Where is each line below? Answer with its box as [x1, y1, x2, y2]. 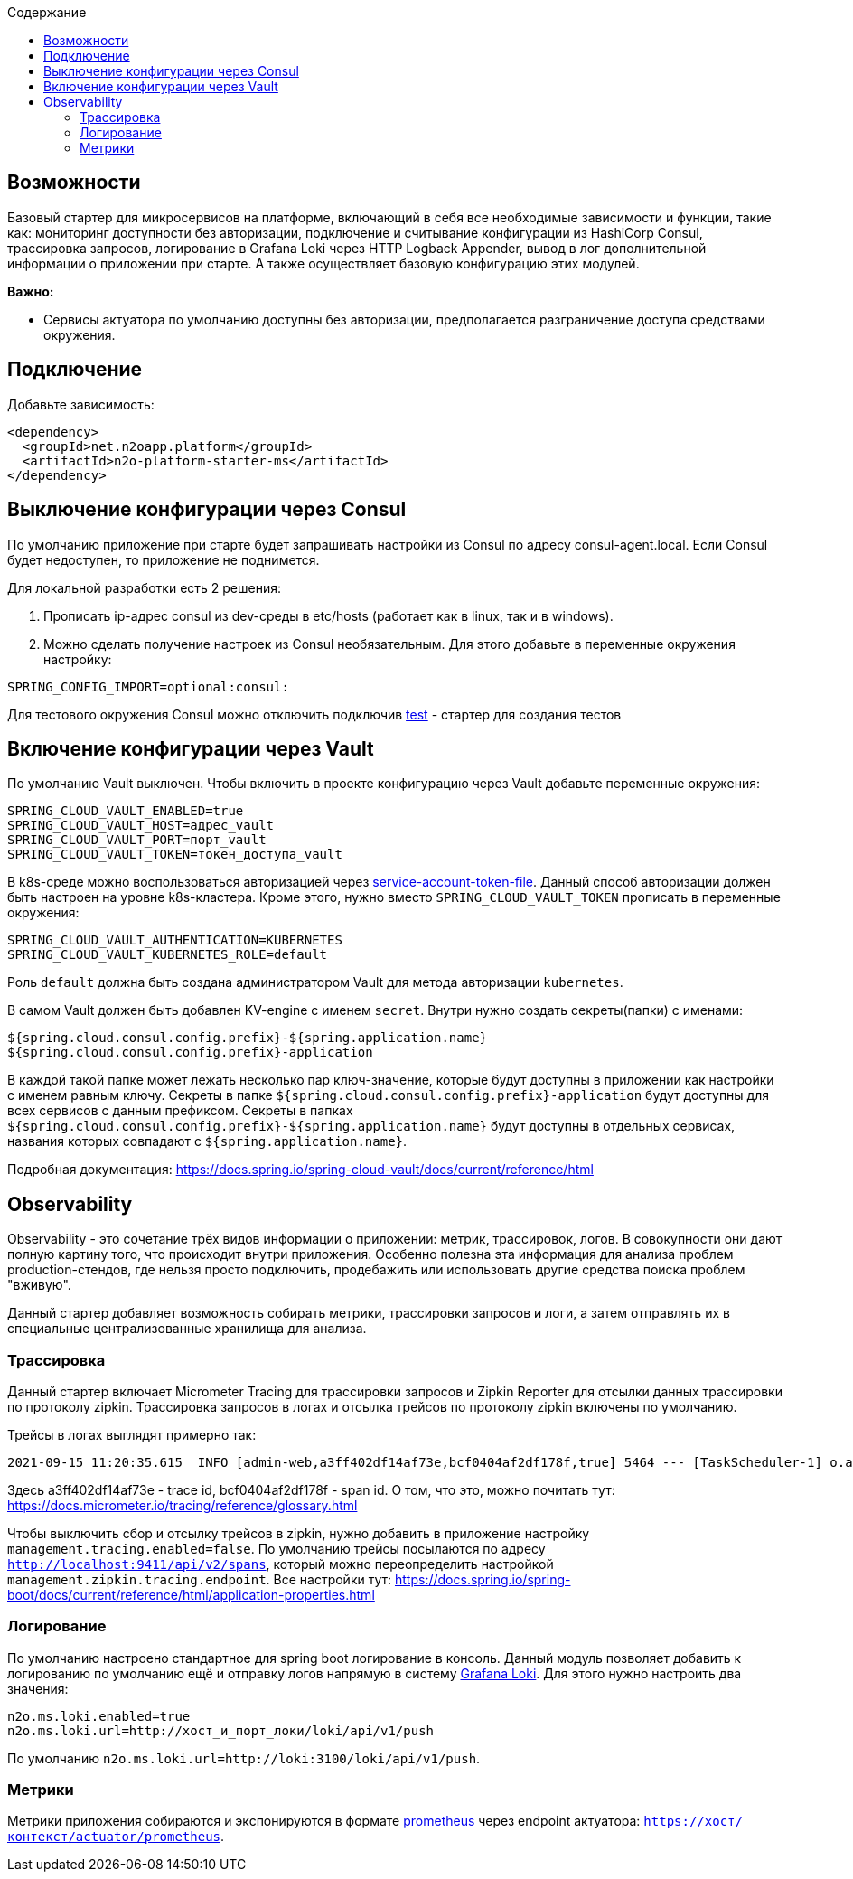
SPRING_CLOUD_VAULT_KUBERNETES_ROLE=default [7, 947, 328, 963]
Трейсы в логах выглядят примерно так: [7, 1426, 257, 1442]
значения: [7, 1680, 69, 1696]
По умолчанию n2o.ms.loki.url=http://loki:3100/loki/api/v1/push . [7, 1750, 481, 1766]
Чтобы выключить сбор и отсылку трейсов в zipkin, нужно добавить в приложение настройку [7, 1525, 590, 1541]
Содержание [7, 5, 87, 20]
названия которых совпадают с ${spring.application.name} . [7, 1133, 408, 1150]
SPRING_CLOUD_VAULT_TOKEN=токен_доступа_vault [7, 847, 342, 862]
